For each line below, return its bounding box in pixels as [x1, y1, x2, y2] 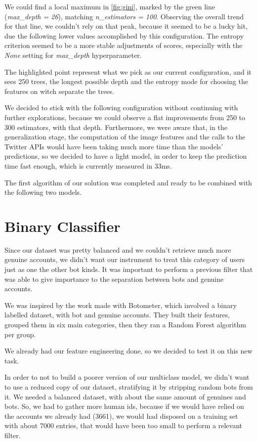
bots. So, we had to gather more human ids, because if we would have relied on [4, 401, 244, 411]
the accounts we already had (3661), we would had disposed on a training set [4, 410, 238, 421]
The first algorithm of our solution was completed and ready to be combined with [4, 177, 252, 187]
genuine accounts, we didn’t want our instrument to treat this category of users [4, 254, 245, 265]
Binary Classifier [4, 216, 121, 236]
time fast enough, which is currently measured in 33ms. [4, 160, 172, 171]
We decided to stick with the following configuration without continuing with [4, 102, 238, 113]
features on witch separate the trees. [4, 86, 114, 96]
